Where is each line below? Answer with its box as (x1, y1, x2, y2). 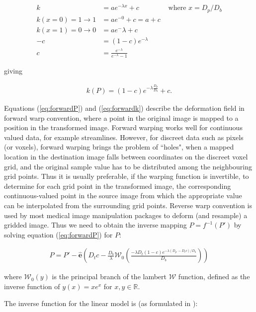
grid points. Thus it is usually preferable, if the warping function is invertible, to (4, 171, 249, 181)
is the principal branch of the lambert (52, 271, 167, 282)
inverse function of (4, 281, 60, 291)
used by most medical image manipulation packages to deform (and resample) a (4, 210, 248, 220)
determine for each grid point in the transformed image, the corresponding (4, 180, 231, 191)
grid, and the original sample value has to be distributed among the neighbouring (4, 161, 252, 171)
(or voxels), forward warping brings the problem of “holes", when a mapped (4, 142, 234, 152)
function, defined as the (178, 271, 250, 282)
